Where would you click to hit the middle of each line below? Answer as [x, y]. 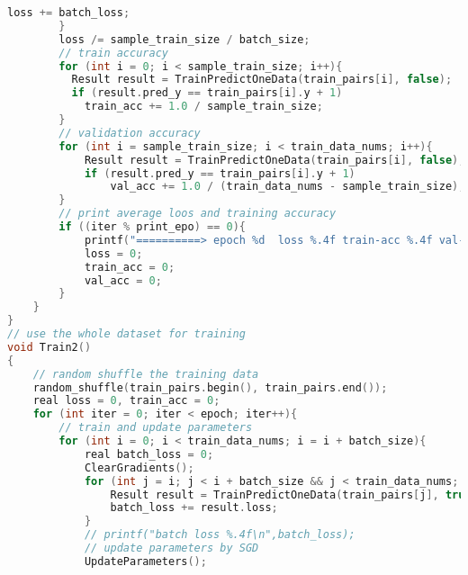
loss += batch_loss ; [69, 13]
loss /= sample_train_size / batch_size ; [184, 39]
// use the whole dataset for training [126, 334]
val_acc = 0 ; [123, 280]
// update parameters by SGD [171, 548]
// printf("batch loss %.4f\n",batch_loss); [220, 535]
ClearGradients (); [139, 467]
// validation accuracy [130, 133]
